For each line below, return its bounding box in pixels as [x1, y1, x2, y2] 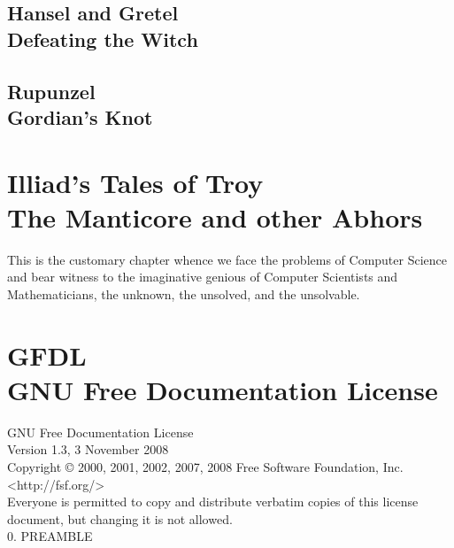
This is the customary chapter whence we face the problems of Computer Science [7, 250, 447, 268]
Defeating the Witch [7, 25, 198, 52]
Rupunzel [7, 77, 96, 104]
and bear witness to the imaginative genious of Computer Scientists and [7, 267, 398, 286]
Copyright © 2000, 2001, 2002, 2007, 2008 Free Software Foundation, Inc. [7, 457, 404, 475]
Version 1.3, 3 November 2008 [7, 440, 169, 459]
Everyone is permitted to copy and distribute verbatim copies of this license [7, 492, 419, 511]
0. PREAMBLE [7, 527, 93, 545]
